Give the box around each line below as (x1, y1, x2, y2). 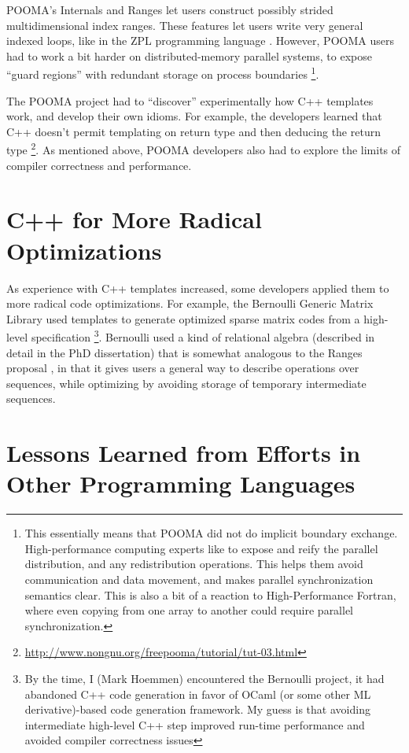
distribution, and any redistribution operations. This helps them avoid (24, 556, 363, 572)
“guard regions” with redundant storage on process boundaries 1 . (6, 64, 319, 83)
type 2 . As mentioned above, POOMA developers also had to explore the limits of (6, 139, 401, 158)
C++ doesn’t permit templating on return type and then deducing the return (6, 123, 381, 139)
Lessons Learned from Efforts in (6, 437, 361, 469)
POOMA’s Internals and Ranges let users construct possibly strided (6, 2, 333, 17)
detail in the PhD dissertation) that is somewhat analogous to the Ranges (6, 344, 363, 360)
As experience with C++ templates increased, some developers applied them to (6, 279, 389, 296)
